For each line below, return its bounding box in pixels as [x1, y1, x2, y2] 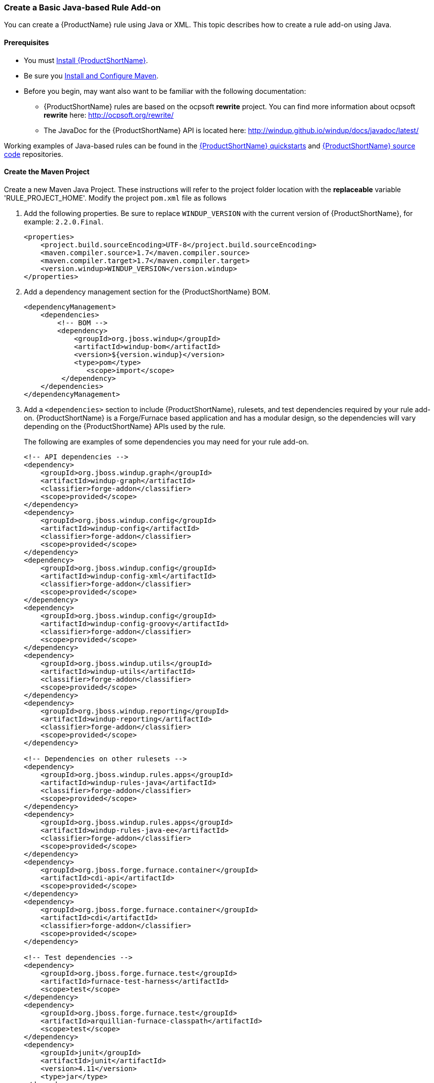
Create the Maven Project [4, 167, 90, 176]
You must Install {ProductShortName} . [24, 56, 148, 65]
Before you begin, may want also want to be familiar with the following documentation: [24, 86, 306, 95]
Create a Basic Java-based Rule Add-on [4, 2, 161, 12]
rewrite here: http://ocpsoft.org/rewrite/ [44, 110, 174, 119]
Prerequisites [4, 38, 49, 47]
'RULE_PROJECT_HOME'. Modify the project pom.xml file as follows [4, 193, 227, 202]
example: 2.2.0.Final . [24, 217, 104, 226]
